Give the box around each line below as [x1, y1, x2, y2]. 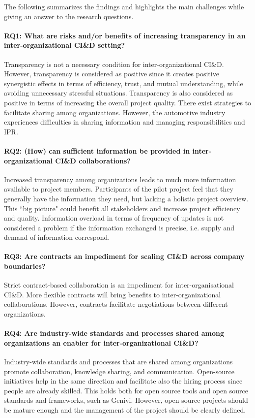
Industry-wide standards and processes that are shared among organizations [4, 356, 233, 367]
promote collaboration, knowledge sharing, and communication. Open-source [4, 366, 234, 376]
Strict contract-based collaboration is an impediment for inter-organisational [4, 280, 234, 290]
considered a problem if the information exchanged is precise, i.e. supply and [4, 222, 235, 232]
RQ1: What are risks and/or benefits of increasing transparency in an [4, 30, 246, 40]
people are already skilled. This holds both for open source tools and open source [4, 385, 248, 395]
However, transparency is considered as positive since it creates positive [4, 68, 219, 79]
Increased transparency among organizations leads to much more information [4, 174, 236, 184]
